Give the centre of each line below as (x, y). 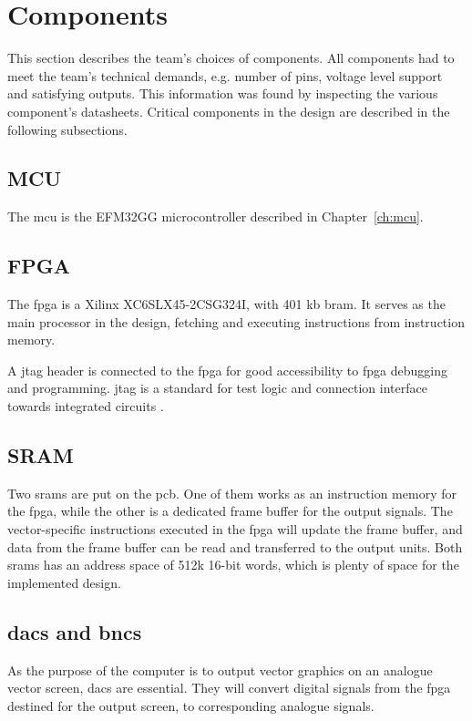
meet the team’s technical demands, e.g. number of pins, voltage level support (225, 75)
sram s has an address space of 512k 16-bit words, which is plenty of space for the (233, 565)
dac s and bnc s (75, 631)
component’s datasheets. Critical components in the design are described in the (229, 111)
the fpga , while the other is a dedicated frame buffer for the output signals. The (230, 511)
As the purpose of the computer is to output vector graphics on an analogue (220, 669)
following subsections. (67, 129)
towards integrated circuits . (86, 406)
